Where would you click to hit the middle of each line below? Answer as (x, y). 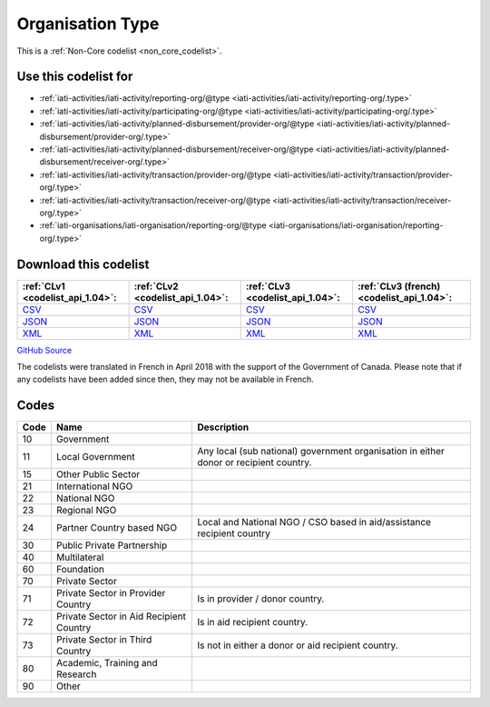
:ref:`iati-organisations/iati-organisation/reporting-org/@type (153, 225)
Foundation (80, 570)
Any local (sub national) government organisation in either (320, 452)
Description (223, 427)
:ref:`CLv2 (156, 286)
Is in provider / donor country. (260, 599)
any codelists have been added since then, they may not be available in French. (166, 379)
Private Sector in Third (104, 640)
